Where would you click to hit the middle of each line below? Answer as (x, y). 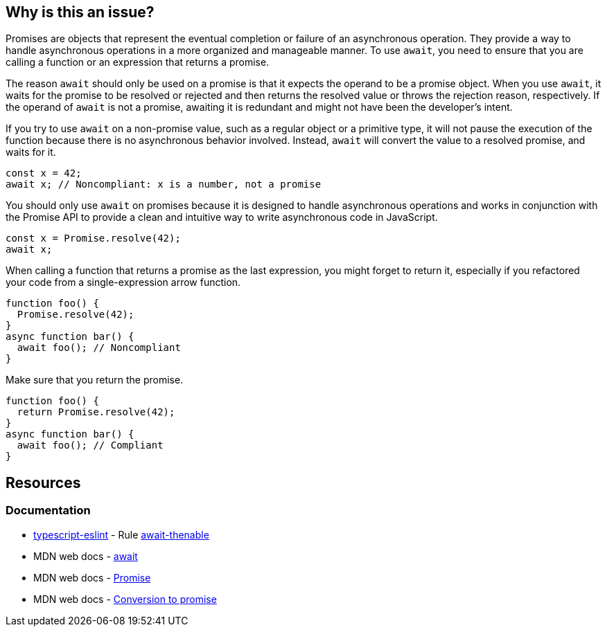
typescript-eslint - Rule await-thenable (121, 534)
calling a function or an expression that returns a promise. (138, 62)
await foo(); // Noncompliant (99, 348)
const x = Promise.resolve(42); (93, 238)
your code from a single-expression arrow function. (123, 282)
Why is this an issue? (80, 12)
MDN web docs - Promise (92, 577)
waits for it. (31, 152)
